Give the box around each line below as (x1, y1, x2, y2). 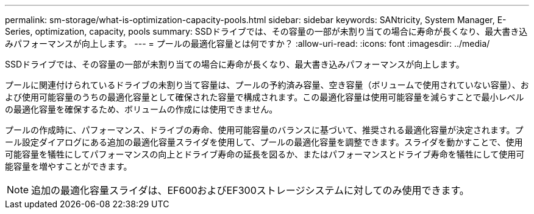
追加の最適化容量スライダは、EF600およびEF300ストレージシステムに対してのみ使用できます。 (31, 184, 469, 196)
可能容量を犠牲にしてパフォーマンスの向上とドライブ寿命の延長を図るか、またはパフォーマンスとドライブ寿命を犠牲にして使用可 (5, 149, 525, 159)
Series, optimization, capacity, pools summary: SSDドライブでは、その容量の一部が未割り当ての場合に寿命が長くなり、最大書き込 (5, 26, 528, 36)
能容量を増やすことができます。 (5, 161, 132, 171)
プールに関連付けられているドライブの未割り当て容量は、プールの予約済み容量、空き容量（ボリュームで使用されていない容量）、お (5, 80, 529, 90)
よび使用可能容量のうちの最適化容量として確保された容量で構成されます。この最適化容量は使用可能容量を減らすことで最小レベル (5, 92, 524, 102)
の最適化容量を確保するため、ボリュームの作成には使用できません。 (5, 104, 278, 114)
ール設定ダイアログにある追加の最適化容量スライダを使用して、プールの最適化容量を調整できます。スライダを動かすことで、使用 (5, 137, 523, 147)
